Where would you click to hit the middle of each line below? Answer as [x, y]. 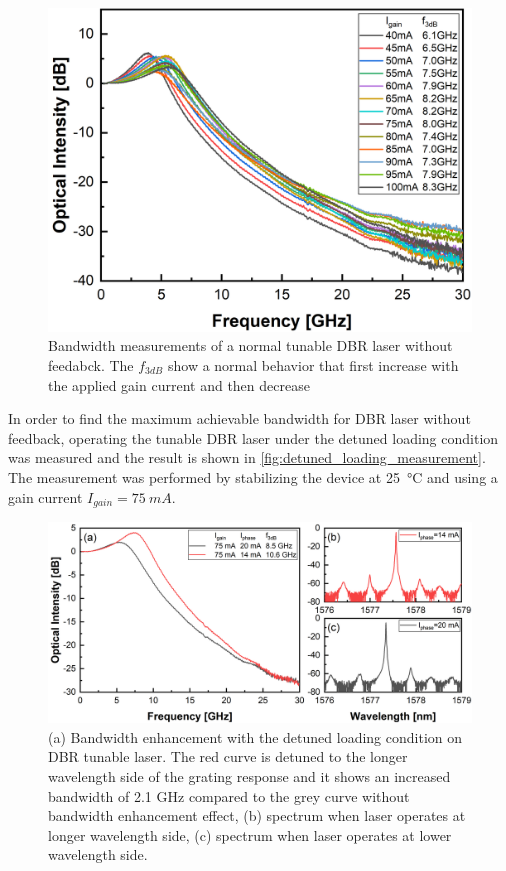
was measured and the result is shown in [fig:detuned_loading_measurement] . [247, 457]
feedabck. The [91, 364]
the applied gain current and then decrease [179, 384]
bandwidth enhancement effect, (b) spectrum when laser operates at [257, 815]
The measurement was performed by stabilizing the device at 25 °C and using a [253, 476]
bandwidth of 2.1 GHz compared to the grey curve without [229, 795]
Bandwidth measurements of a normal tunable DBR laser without [250, 345]
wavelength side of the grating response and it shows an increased [249, 776]
